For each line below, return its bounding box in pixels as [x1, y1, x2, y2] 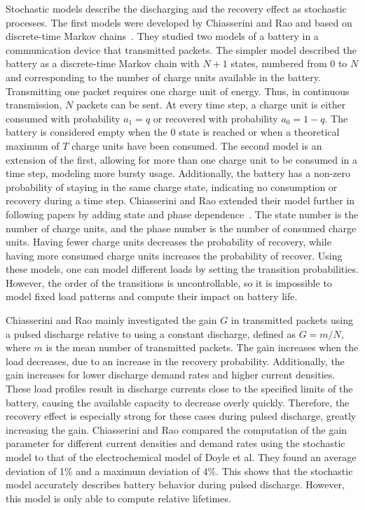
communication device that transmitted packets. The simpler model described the [6, 42, 357, 57]
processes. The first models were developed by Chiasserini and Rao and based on [6, 15, 352, 29]
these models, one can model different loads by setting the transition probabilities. [6, 262, 359, 276]
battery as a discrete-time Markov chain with [6, 56, 200, 71]
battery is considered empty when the [6, 125, 167, 139]
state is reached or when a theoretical [179, 125, 340, 139]
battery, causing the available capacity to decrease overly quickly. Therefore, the [6, 395, 350, 409]
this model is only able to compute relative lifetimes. [6, 490, 231, 505]
